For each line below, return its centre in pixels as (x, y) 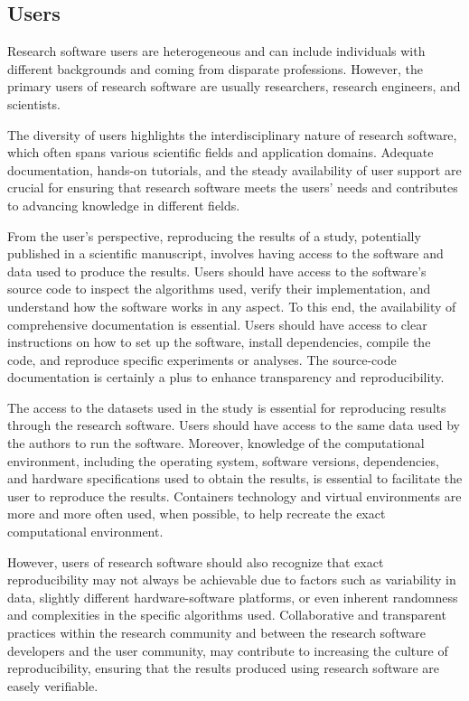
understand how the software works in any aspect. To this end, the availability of (232, 306)
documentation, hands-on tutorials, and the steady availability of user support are (234, 169)
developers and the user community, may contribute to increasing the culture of (228, 650)
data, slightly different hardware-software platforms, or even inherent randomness (233, 597)
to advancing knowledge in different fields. (124, 205)
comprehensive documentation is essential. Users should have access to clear (217, 324)
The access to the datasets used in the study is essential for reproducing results (227, 407)
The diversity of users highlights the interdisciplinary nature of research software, (232, 134)
